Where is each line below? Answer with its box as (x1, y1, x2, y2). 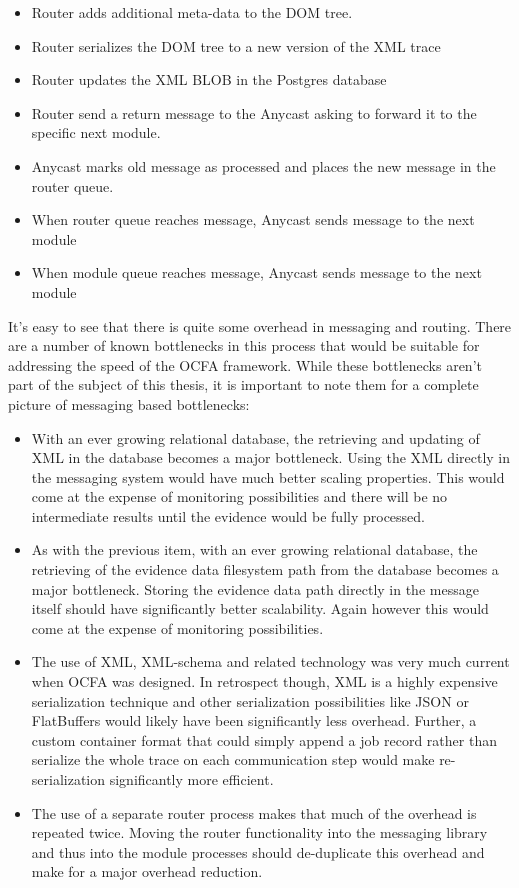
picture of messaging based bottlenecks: (8, 393, 250, 414)
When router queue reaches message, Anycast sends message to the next (31, 209, 475, 230)
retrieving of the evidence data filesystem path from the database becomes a (31, 559, 499, 580)
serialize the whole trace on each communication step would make (31, 749, 435, 770)
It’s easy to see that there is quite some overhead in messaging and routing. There (8, 315, 512, 336)
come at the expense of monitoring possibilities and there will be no (31, 486, 448, 507)
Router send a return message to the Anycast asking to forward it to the (31, 102, 477, 123)
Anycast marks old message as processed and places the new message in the (31, 155, 496, 176)
